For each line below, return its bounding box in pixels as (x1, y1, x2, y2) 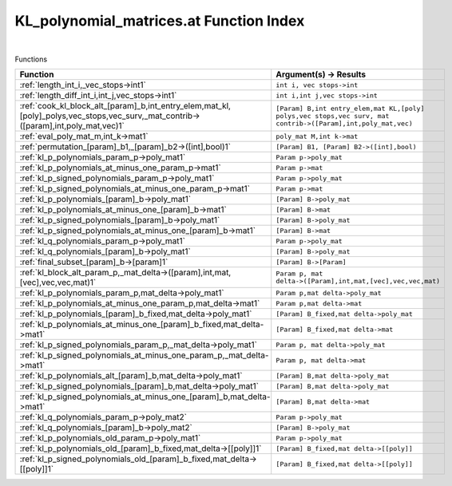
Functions (14, 54, 48, 64)
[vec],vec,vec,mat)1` (19, 277, 97, 288)
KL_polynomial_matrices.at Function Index (14, 12, 305, 30)
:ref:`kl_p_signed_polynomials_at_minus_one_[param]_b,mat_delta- (19, 391, 271, 402)
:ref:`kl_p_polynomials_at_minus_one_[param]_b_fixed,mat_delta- (19, 319, 264, 330)
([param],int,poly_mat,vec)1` (19, 121, 125, 132)
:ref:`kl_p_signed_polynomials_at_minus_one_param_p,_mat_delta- (19, 350, 269, 361)
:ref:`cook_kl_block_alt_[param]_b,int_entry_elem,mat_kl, (19, 101, 232, 112)
